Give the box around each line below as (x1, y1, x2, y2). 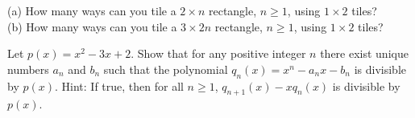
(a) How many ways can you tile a (7, 2, 176, 18)
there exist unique (320, 45, 409, 62)
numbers (7, 60, 49, 77)
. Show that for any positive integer (131, 45, 306, 62)
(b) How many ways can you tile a (7, 18, 177, 35)
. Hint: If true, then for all (54, 77, 184, 94)
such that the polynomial (103, 60, 228, 77)
